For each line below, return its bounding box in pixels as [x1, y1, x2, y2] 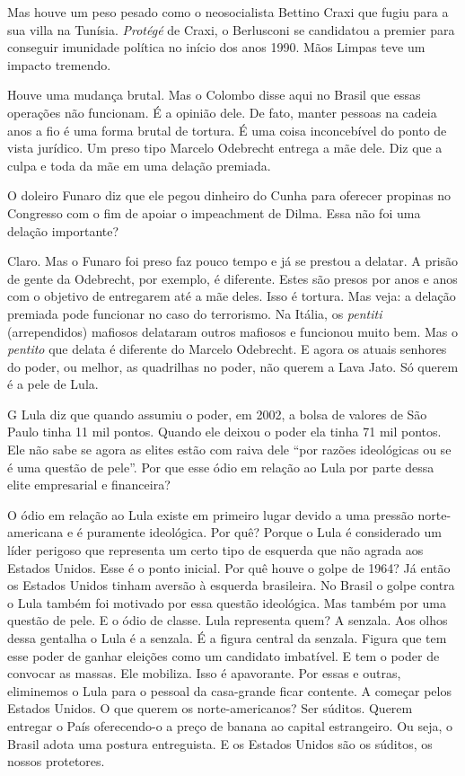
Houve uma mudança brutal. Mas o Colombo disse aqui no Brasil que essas [7, 85, 421, 104]
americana [7, 523, 64, 542]
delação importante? [7, 221, 119, 240]
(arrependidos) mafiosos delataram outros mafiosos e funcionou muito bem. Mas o [7, 322, 458, 340]
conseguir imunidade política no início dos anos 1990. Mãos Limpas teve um [7, 38, 426, 57]
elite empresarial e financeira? [7, 475, 171, 494]
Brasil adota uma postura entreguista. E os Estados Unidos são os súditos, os [7, 734, 433, 753]
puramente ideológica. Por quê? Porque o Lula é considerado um [86, 523, 442, 542]
